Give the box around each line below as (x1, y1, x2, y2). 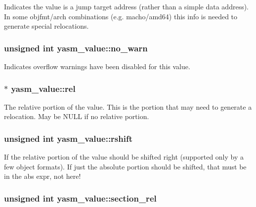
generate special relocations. (4, 21, 89, 31)
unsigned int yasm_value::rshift (4, 132, 133, 144)
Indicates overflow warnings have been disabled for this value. (4, 61, 190, 71)
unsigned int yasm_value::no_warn (4, 41, 148, 54)
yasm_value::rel (11, 82, 76, 94)
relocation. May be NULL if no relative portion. (4, 111, 149, 122)
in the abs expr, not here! (4, 171, 81, 181)
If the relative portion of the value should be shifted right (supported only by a (4, 152, 244, 162)
